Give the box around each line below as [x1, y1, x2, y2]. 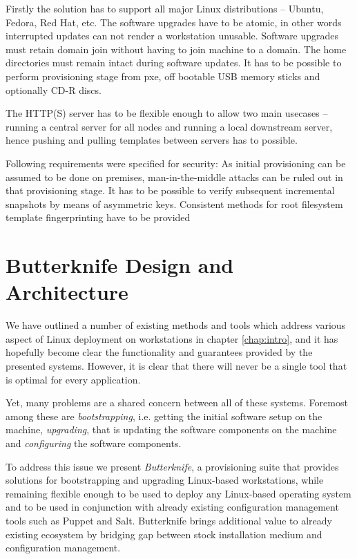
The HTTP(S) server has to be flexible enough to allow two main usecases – [6, 106, 328, 120]
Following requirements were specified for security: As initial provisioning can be [6, 155, 346, 170]
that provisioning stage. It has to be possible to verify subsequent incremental [6, 183, 335, 198]
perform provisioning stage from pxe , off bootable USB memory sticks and [6, 68, 320, 83]
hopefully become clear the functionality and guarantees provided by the [6, 345, 313, 359]
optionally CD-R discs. [6, 82, 102, 97]
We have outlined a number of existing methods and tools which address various [6, 318, 346, 332]
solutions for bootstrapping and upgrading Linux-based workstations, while [6, 473, 324, 487]
